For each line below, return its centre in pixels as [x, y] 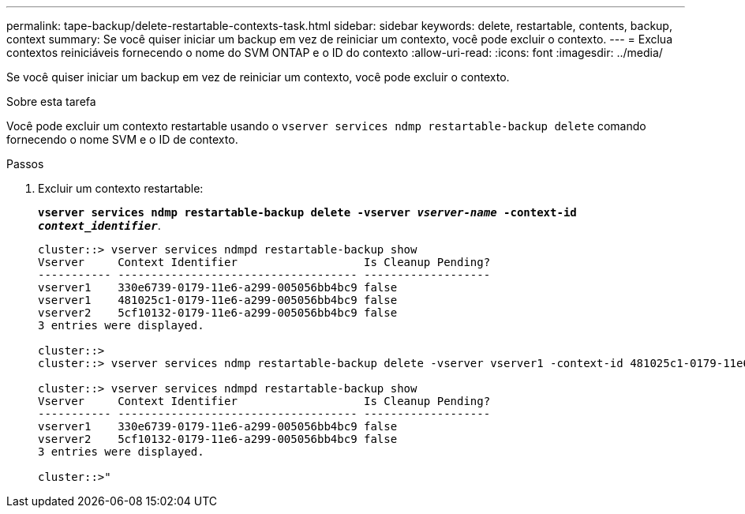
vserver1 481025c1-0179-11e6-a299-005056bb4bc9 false [218, 300]
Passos [25, 164]
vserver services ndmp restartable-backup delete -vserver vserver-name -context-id [307, 212]
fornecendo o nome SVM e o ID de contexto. [122, 139]
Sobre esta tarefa [51, 101]
